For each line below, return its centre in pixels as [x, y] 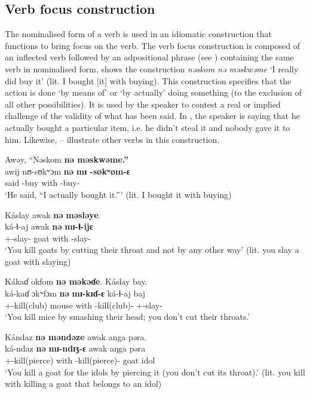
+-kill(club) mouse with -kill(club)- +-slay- [84, 305]
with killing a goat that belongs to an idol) [83, 384]
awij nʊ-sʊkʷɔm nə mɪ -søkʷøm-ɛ [67, 171]
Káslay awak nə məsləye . [53, 214]
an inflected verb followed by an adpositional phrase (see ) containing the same [149, 57]
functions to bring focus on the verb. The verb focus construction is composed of [153, 45]
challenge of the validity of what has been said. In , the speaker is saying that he [152, 116]
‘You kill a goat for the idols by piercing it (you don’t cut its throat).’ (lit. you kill [155, 372]
